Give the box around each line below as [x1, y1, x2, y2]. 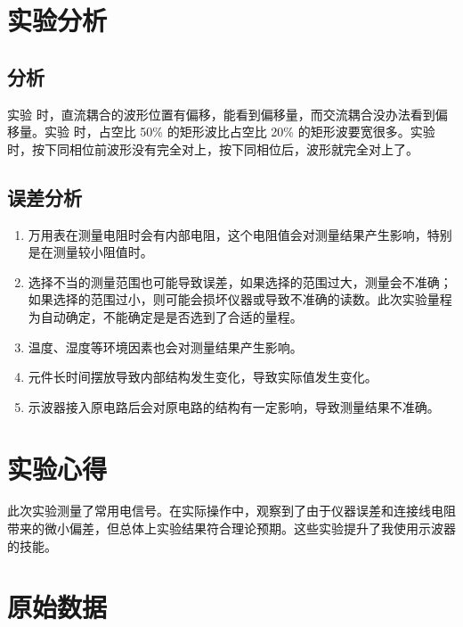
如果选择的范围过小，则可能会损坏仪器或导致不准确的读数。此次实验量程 [28, 290, 452, 309]
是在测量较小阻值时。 [28, 243, 153, 261]
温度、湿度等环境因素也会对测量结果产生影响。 [28, 337, 303, 356]
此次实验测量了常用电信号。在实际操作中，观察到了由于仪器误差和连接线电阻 [7, 501, 456, 520]
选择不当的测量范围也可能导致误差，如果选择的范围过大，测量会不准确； [28, 272, 452, 291]
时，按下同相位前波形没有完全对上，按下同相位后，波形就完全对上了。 [7, 139, 418, 158]
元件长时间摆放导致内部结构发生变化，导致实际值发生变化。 [28, 367, 378, 386]
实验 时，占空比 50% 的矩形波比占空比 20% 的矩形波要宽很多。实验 [44, 122, 435, 141]
